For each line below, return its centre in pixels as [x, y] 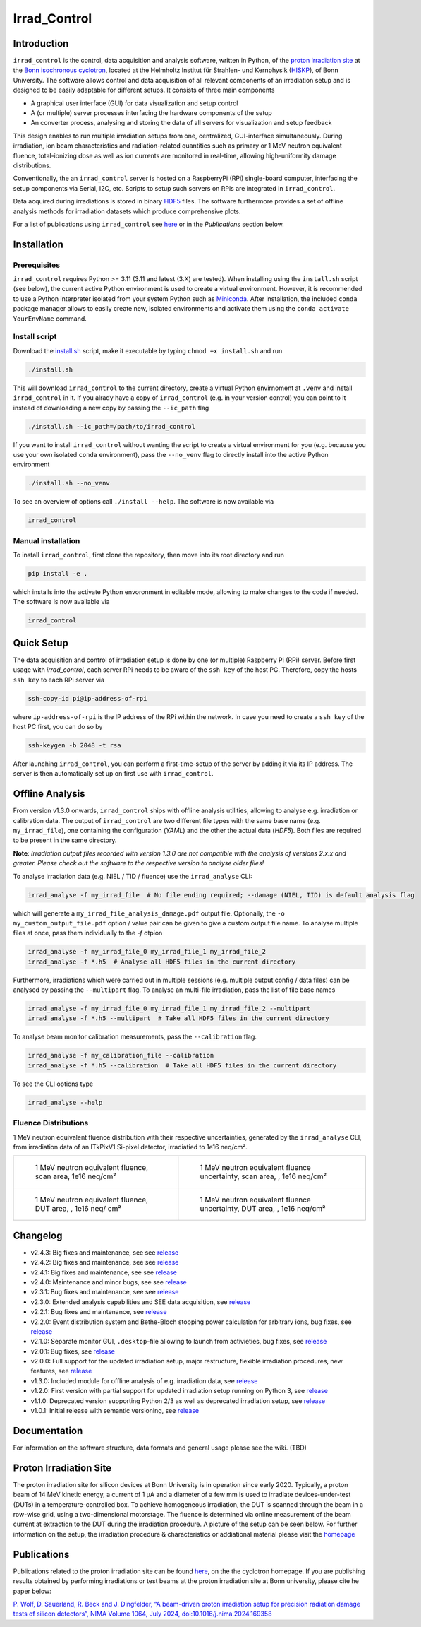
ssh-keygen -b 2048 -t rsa [74, 745]
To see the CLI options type [53, 1084]
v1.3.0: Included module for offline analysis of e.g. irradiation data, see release [144, 1380]
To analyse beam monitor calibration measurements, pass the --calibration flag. [135, 1037]
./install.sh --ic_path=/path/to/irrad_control [111, 426]
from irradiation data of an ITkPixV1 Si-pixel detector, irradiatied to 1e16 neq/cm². [130, 1147]
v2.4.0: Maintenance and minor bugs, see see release [109, 1282]
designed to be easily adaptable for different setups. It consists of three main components [144, 90]
